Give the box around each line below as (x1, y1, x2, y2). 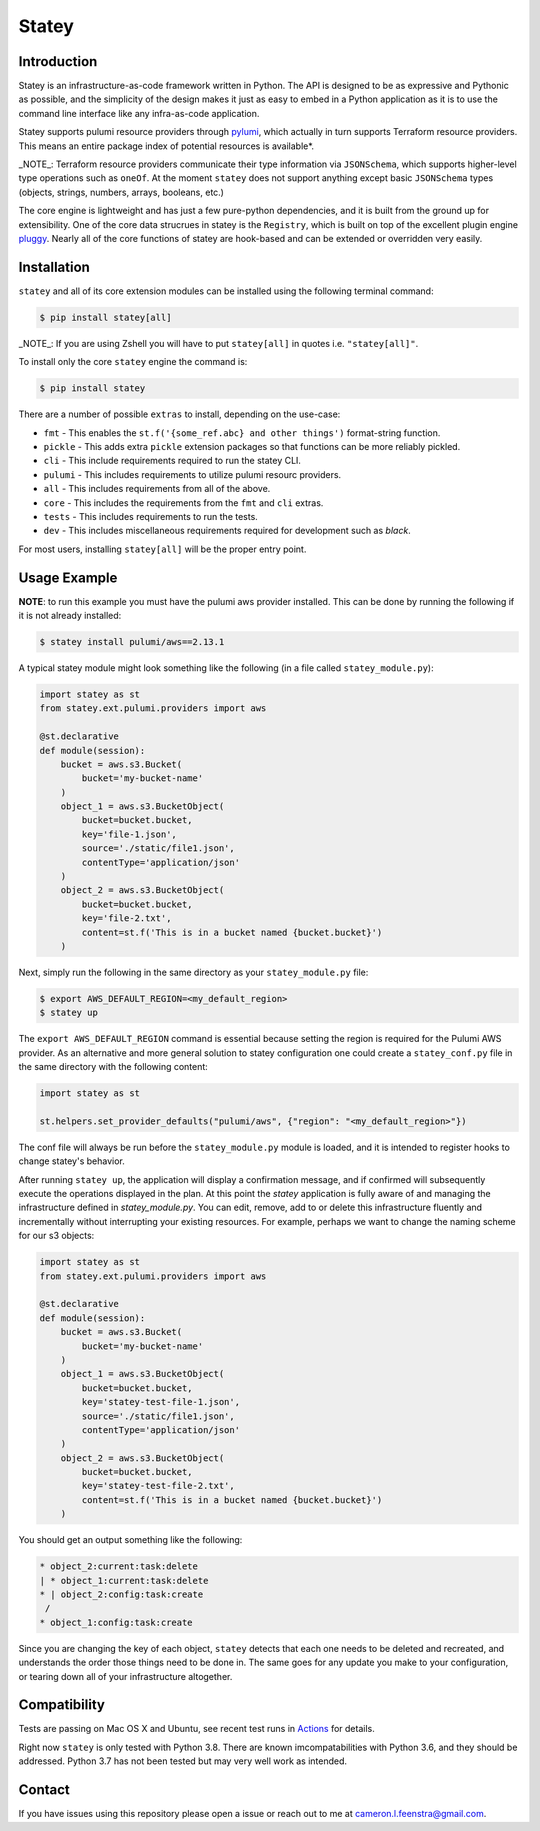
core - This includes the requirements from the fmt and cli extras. (43, 496, 324, 509)
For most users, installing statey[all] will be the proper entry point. (18, 543, 307, 555)
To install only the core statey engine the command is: (18, 356, 248, 368)
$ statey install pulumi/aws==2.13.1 (39, 636, 225, 647)
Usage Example (18, 569, 118, 586)
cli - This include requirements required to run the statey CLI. (43, 455, 302, 467)
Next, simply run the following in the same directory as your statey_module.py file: (18, 966, 369, 978)
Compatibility (18, 1696, 105, 1714)
